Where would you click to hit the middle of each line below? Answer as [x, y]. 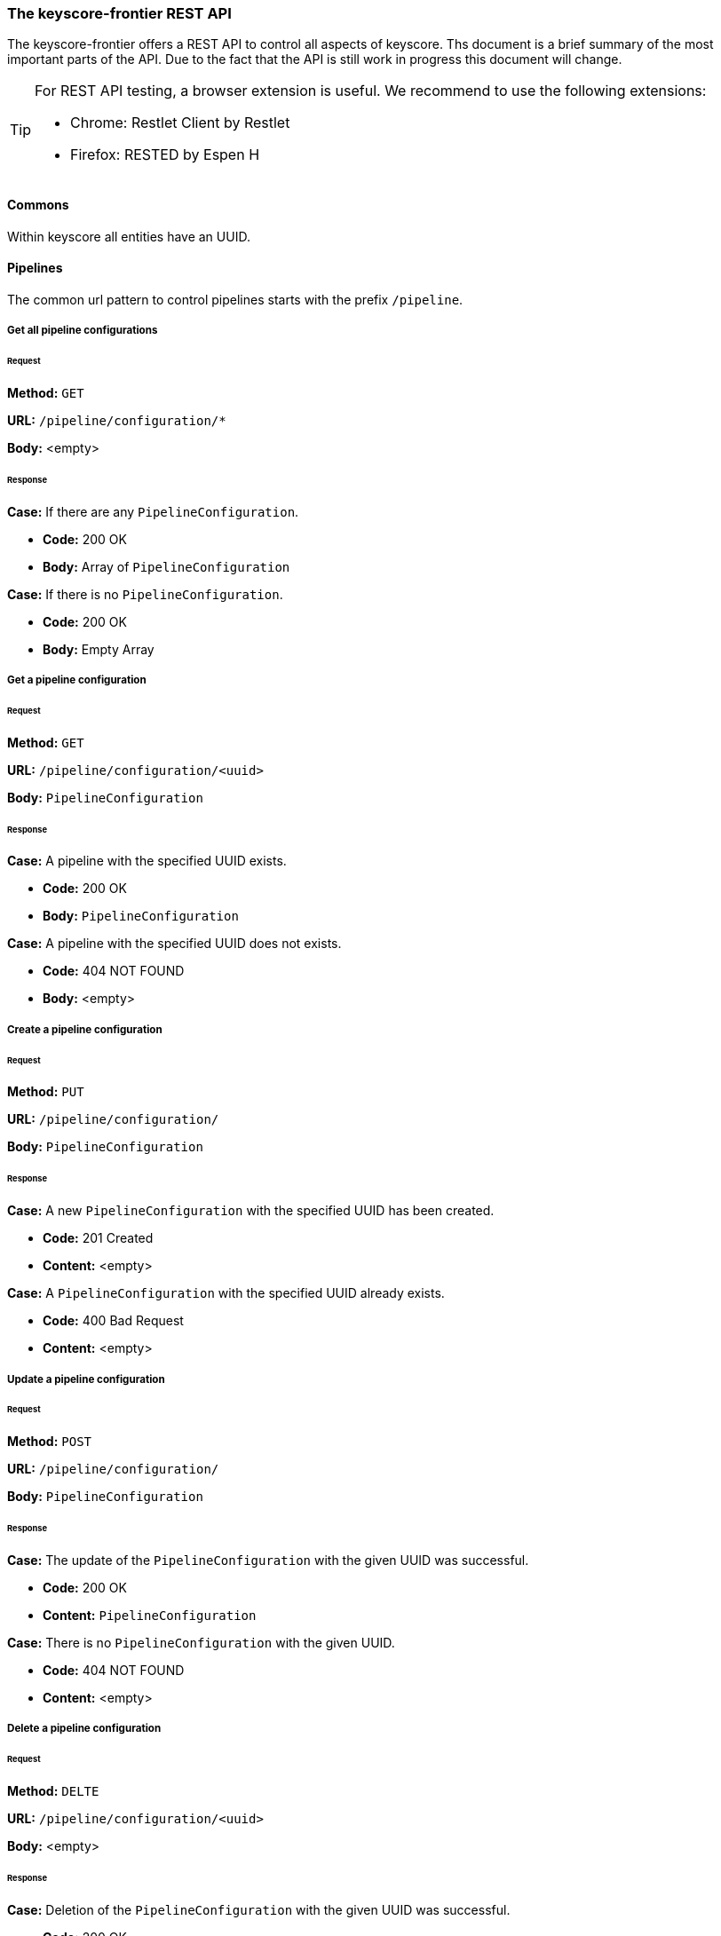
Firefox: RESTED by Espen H [165, 155]
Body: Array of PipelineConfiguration [166, 566]
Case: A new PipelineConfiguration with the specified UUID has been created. [251, 1211]
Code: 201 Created [98, 1238]
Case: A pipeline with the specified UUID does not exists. [174, 944]
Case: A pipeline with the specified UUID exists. [147, 861]
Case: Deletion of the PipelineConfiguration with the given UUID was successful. [259, 1909]
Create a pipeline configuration [85, 1029]
